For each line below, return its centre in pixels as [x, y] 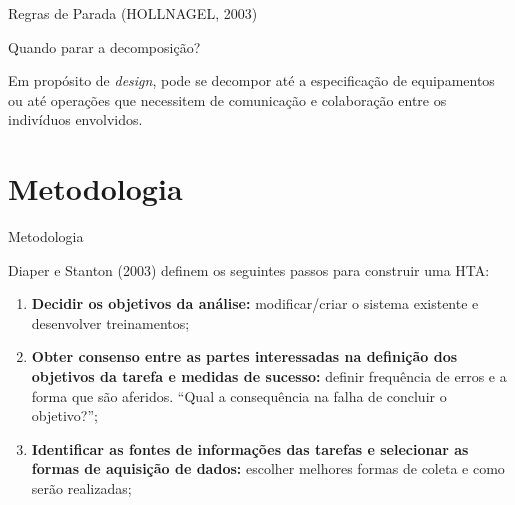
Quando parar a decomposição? [104, 46]
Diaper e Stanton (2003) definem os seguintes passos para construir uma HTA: [249, 269]
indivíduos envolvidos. [75, 119]
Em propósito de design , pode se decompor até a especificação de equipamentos [251, 80]
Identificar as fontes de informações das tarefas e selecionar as [250, 448]
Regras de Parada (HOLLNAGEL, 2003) [133, 13]
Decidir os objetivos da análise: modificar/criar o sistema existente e [255, 303]
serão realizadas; [81, 488]
